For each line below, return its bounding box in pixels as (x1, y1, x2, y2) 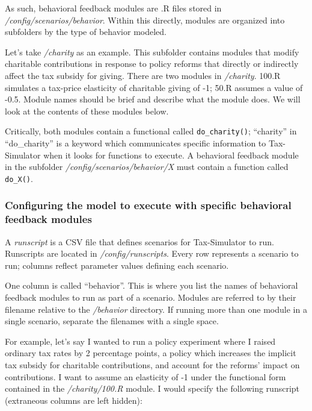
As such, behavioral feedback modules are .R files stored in (5, 2, 222, 14)
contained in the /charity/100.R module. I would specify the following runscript (5, 382, 300, 395)
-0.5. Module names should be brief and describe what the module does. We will (5, 93, 301, 105)
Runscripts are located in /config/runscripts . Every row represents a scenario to (5, 247, 299, 260)
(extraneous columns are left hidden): (5, 394, 142, 406)
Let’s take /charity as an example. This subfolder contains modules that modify (5, 45, 299, 58)
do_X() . (5, 172, 33, 184)
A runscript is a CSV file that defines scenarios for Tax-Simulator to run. (5, 235, 274, 248)
